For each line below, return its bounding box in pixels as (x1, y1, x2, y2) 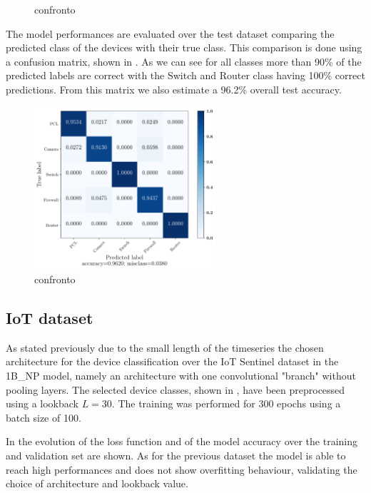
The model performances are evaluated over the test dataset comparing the (6, 26, 335, 41)
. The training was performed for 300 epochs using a (111, 396, 341, 411)
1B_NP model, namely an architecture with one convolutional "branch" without (6, 367, 356, 382)
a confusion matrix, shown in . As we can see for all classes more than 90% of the (6, 54, 362, 68)
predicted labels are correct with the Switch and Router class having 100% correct (6, 68, 365, 83)
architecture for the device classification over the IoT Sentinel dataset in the (6, 354, 339, 369)
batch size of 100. (6, 410, 81, 425)
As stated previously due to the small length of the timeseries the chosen (6, 340, 324, 355)
